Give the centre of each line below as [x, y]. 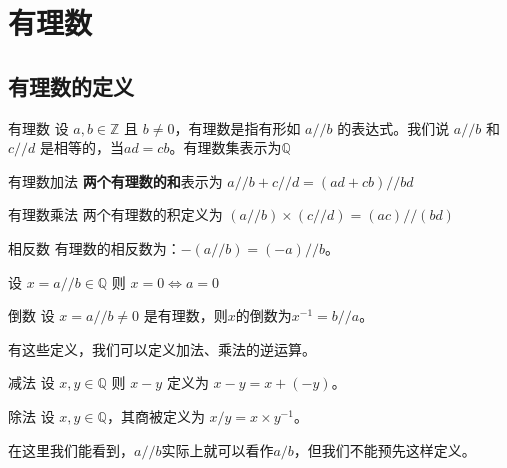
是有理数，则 [185, 315]
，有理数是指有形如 [237, 127]
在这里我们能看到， [71, 449]
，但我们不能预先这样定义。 [384, 449]
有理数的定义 [71, 85]
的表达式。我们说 [393, 127]
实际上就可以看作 [217, 449]
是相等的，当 [82, 147]
